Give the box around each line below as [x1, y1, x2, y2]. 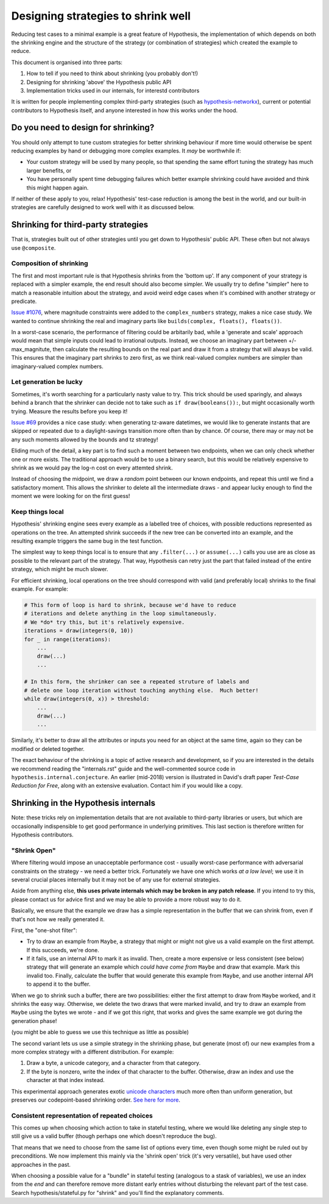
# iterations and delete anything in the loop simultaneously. [24, 610, 218, 617]
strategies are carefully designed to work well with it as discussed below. [11, 204, 195, 211]
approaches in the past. [11, 1161, 71, 1168]
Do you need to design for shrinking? [11, 123, 155, 133]
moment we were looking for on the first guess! [11, 493, 130, 500]
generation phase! [11, 1017, 57, 1024]
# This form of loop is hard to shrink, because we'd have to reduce [24, 601, 236, 608]
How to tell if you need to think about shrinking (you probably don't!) [26, 70, 198, 77]
